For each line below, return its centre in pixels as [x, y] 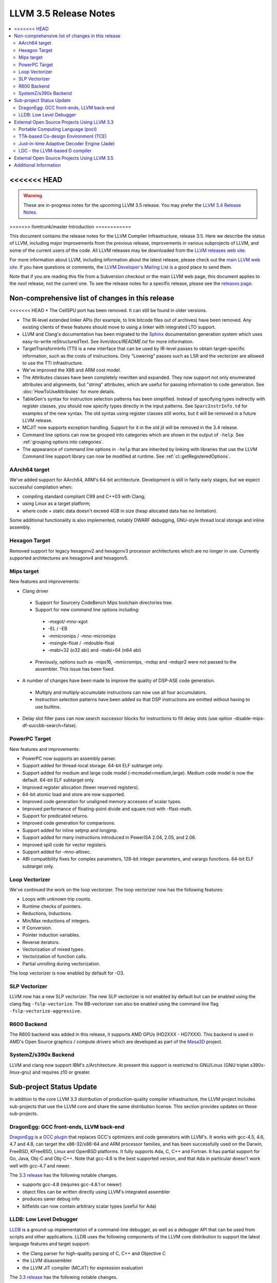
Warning [33, 196]
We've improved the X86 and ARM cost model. [72, 370]
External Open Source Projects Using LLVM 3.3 [64, 122]
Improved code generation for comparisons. [69, 823]
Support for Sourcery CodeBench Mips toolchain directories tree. [104, 602]
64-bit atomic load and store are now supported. [74, 794]
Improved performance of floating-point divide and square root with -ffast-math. [107, 809]
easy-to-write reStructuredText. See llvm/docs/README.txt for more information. [108, 341]
